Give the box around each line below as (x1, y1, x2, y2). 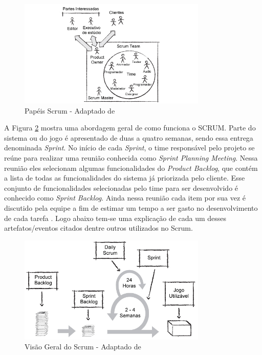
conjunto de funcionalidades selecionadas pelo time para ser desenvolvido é (4, 182, 238, 193)
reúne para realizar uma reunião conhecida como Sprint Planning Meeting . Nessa (4, 152, 258, 163)
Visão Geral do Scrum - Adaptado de (25, 341, 141, 352)
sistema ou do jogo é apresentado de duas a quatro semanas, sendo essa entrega (4, 132, 253, 143)
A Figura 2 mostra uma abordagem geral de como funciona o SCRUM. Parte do (4, 122, 256, 133)
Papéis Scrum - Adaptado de (25, 105, 115, 116)
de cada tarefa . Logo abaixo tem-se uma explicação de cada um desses (4, 212, 227, 223)
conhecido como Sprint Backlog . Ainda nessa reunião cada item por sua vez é (4, 192, 246, 203)
